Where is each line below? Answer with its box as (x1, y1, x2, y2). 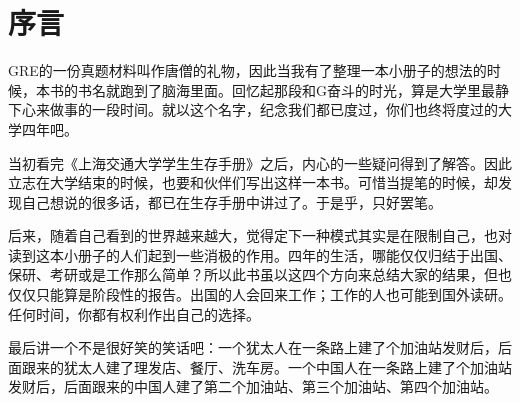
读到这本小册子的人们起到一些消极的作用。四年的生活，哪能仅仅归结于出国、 (8, 244, 512, 265)
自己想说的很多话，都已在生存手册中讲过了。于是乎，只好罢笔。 (21, 191, 442, 212)
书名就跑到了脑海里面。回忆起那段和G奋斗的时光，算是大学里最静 (77, 79, 509, 100)
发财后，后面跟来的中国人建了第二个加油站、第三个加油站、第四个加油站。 (8, 376, 498, 397)
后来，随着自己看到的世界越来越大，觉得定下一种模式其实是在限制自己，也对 (8, 225, 512, 246)
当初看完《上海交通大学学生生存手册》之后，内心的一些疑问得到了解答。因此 (8, 152, 512, 173)
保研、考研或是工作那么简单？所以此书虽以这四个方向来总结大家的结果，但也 (8, 264, 512, 285)
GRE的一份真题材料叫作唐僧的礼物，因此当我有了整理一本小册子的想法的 (8, 60, 487, 81)
